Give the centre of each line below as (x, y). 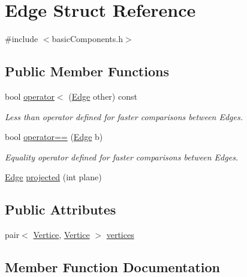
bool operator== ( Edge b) (54, 137)
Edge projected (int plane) (53, 177)
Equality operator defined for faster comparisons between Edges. (122, 157)
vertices (120, 235)
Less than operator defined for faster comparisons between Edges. (124, 116)
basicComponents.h (87, 39)
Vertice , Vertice (61, 235)
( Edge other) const (103, 96)
